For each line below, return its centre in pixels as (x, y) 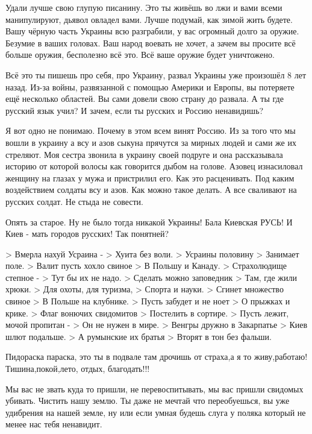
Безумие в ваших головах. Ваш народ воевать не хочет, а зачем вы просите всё (151, 42)
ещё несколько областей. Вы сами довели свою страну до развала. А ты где (145, 99)
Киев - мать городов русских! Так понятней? (87, 234)
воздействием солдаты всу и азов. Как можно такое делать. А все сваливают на (151, 190)
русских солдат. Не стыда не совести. (74, 201)
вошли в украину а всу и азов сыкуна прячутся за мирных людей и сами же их (151, 142)
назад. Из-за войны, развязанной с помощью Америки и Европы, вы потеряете (150, 86)
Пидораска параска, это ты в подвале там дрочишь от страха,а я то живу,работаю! (157, 357)
